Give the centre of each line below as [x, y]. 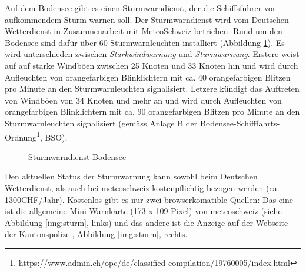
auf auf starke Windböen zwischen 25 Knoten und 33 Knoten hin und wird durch [152, 65]
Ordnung [21, 137]
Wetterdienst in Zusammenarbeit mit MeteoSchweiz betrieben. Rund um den [144, 31]
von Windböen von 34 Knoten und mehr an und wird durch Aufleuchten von [143, 100]
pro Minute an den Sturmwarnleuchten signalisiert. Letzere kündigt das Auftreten [152, 89]
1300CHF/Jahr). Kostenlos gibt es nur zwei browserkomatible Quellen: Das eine [149, 199]
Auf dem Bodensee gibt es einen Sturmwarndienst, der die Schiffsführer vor [140, 8]
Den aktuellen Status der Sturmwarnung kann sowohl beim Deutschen [131, 176]
